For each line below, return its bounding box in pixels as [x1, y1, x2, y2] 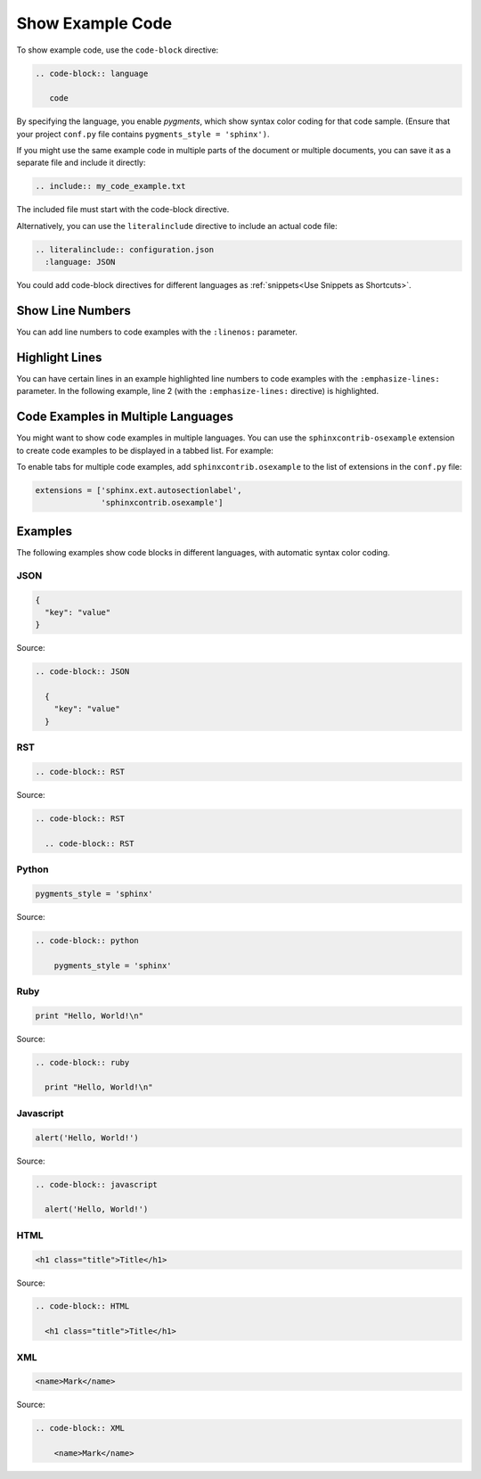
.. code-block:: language [35, 68, 149, 78]
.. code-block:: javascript [35, 1179, 158, 1189]
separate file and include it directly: [16, 157, 146, 168]
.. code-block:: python [35, 935, 140, 945]
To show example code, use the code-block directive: [16, 45, 219, 55]
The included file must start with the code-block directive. [16, 204, 230, 215]
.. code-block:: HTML [35, 1302, 130, 1311]
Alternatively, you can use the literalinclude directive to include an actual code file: [16, 220, 338, 231]
